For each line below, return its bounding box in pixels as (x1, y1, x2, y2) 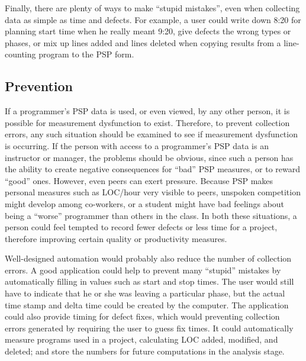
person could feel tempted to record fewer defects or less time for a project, (5, 221, 278, 233)
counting (5, 48, 36, 60)
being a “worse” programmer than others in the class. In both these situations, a (5, 209, 297, 221)
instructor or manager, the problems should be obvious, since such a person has (5, 151, 294, 163)
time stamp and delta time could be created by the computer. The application (5, 298, 289, 311)
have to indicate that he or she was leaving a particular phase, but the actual (5, 287, 285, 299)
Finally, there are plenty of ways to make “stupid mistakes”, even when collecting (5, 2, 300, 14)
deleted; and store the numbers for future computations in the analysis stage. (5, 345, 285, 357)
